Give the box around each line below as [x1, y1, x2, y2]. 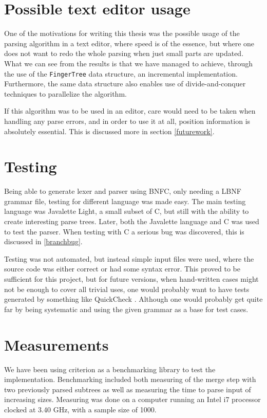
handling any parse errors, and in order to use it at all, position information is [4, 115, 251, 126]
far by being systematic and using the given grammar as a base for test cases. [4, 303, 249, 314]
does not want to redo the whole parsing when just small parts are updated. [4, 48, 244, 59]
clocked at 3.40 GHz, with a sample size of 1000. [4, 404, 157, 414]
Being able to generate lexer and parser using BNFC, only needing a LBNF [4, 186, 241, 196]
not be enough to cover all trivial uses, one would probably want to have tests [4, 283, 250, 294]
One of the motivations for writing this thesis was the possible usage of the [4, 28, 240, 39]
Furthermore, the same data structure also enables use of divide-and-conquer [4, 78, 246, 89]
